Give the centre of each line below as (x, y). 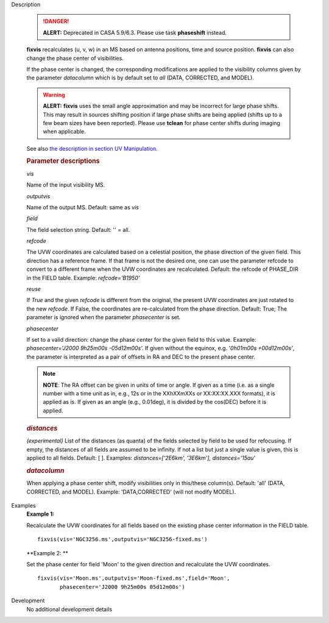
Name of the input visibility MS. (66, 185)
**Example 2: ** (47, 553)
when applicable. (65, 132)
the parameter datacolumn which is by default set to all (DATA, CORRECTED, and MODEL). (140, 78)
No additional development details (69, 609)
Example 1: (41, 514)
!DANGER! (56, 21)
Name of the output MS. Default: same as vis (83, 207)
